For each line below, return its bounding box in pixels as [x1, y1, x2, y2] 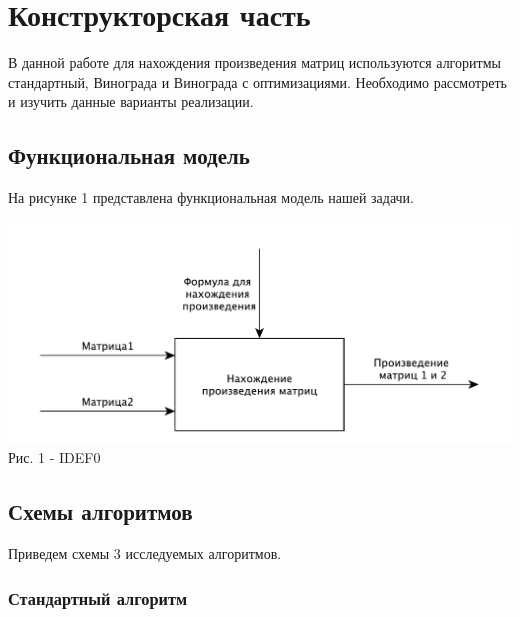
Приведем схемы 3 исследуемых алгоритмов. [8, 543, 282, 564]
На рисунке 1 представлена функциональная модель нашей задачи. [8, 187, 414, 208]
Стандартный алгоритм [8, 585, 188, 610]
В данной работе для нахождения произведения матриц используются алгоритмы [8, 52, 501, 73]
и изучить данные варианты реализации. [8, 91, 254, 112]
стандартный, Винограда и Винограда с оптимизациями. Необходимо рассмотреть [8, 71, 507, 92]
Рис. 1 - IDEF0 [8, 447, 101, 468]
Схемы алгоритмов [8, 496, 193, 527]
